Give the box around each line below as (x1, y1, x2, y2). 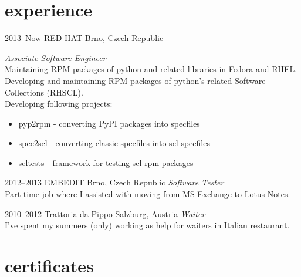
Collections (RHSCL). (5, 86, 83, 98)
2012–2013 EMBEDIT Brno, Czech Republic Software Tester (5, 176, 224, 188)
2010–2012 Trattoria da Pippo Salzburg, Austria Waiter (5, 207, 205, 219)
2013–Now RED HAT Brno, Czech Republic (5, 32, 164, 44)
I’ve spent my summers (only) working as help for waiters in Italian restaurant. (5, 219, 290, 231)
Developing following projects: (5, 97, 113, 110)
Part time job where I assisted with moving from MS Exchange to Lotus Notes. (5, 188, 290, 200)
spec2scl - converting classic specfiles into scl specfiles (18, 137, 210, 149)
